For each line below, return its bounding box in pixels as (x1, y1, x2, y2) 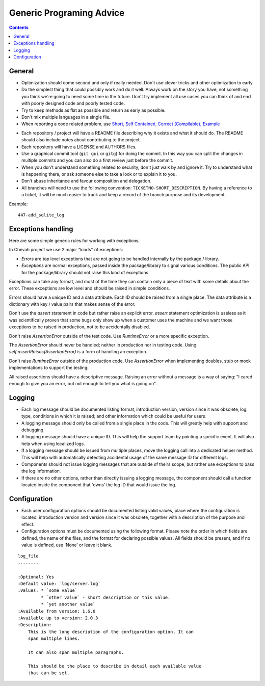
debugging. (21, 427, 45, 433)
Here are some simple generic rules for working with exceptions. (9, 237, 140, 243)
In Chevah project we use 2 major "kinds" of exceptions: (9, 247, 123, 253)
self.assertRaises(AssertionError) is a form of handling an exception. (9, 349, 147, 355)
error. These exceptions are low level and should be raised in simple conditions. (9, 285, 170, 291)
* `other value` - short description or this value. (41, 594, 171, 600)
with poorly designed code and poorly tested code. (21, 101, 125, 106)
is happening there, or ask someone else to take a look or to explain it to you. (21, 171, 177, 177)
